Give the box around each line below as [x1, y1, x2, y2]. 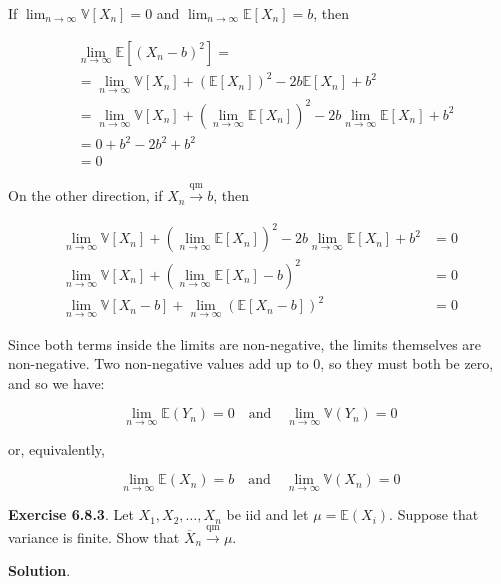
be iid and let [226, 504, 309, 525]
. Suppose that [389, 504, 479, 525]
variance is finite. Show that [8, 526, 180, 547]
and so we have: [8, 372, 105, 393]
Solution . [8, 560, 71, 581]
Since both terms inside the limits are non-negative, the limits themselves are [8, 333, 482, 354]
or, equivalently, [8, 438, 105, 459]
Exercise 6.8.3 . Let [8, 504, 134, 525]
